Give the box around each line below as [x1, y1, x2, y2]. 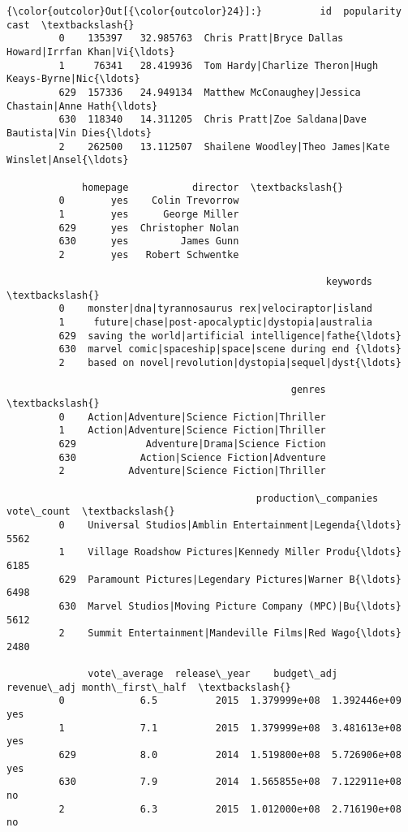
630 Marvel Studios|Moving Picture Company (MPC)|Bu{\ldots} [58, 600, 402, 612]
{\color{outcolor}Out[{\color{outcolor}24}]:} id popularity [6, 6, 402, 17]
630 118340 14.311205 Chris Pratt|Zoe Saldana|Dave [58, 114, 367, 126]
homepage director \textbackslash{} [82, 181, 344, 193]
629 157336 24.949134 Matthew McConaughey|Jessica [58, 86, 361, 98]
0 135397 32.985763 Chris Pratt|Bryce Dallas [58, 32, 344, 45]
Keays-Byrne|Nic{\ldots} [6, 73, 140, 85]
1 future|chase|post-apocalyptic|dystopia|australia [58, 317, 373, 329]
